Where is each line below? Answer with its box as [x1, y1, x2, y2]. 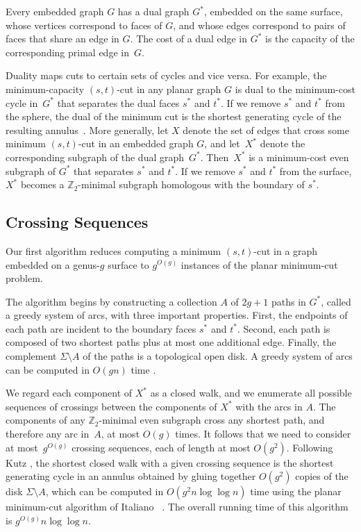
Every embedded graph [6, 4, 104, 18]
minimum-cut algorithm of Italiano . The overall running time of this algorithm [6, 499, 349, 514]
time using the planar [250, 484, 342, 499]
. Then [200, 149, 229, 164]
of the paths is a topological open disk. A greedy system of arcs [83, 349, 353, 363]
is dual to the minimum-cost [235, 81, 355, 96]
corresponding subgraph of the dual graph [6, 149, 185, 164]
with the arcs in [235, 399, 303, 413]
